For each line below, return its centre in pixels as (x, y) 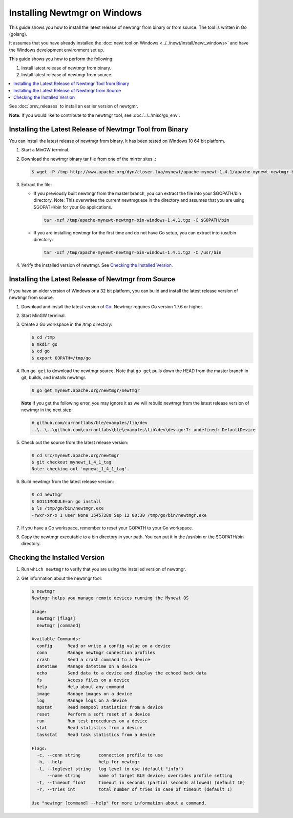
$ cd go (41, 351)
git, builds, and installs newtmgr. (54, 378)
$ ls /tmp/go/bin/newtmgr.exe (68, 508)
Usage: (39, 611)
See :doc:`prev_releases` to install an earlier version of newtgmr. (74, 106)
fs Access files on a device (83, 680)
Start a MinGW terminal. (45, 150)
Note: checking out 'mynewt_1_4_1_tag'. (80, 469)
